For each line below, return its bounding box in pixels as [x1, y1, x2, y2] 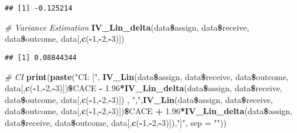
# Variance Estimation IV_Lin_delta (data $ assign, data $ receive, [5, 21, 249, 33]
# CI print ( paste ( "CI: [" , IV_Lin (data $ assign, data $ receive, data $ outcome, [5, 70, 289, 82]
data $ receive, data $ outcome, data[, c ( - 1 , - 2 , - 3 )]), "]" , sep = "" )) [5, 116, 227, 128]
